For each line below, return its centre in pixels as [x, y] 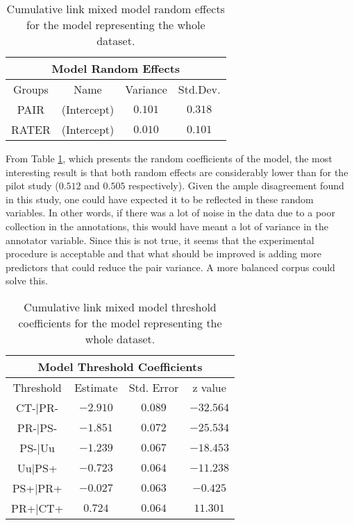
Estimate [96, 387]
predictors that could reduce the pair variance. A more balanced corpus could [170, 267]
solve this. [27, 281]
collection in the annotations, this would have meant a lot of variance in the [167, 226]
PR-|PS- [37, 427]
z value [209, 387]
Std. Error [154, 387]
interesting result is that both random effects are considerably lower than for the [177, 172]
